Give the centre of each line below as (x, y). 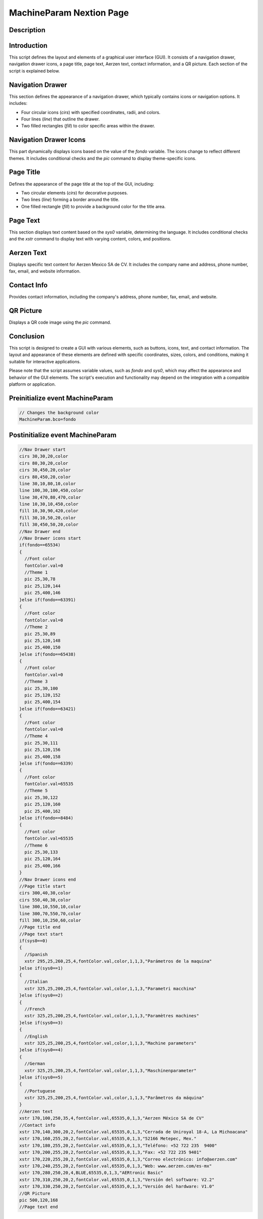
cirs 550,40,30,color (45, 900)
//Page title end (40, 927)
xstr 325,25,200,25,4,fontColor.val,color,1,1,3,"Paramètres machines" (112, 1016)
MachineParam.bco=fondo (48, 420)
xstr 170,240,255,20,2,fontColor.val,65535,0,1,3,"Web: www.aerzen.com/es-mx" (115, 1166)
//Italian (36, 982)
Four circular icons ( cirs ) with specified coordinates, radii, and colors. (91, 112)
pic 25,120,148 (43, 640)
